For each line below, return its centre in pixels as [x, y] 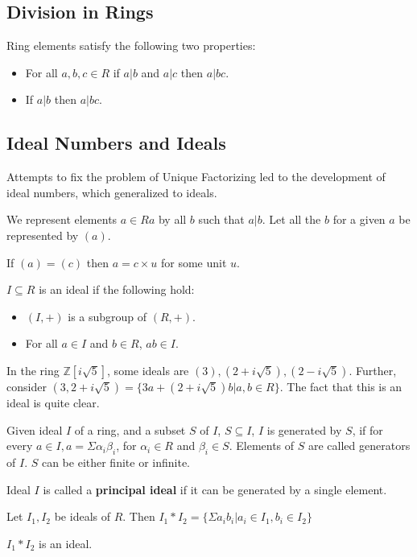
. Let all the [291, 219]
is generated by [304, 429]
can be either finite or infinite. [116, 462]
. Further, [373, 370]
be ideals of [82, 516]
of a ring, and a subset [130, 429]
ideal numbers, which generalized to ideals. [112, 192]
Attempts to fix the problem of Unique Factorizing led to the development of [196, 177]
